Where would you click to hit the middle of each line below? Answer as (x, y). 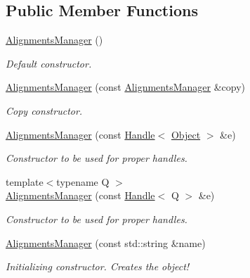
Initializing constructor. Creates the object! (98, 266)
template (25, 181)
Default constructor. (49, 63)
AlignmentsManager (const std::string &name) (106, 242)
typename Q (83, 181)
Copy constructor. (44, 110)
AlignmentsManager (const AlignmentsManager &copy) (126, 87)
